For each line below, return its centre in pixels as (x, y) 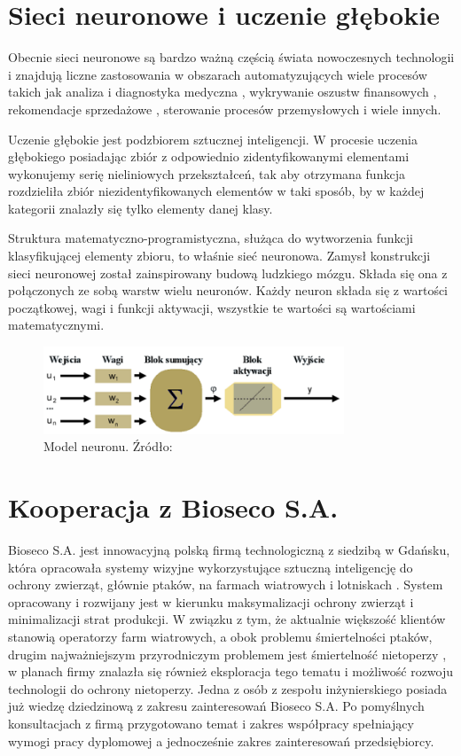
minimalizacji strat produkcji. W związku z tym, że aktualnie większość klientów (227, 619)
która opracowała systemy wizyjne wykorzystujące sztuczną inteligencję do (211, 567)
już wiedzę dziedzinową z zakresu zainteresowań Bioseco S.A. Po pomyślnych (216, 706)
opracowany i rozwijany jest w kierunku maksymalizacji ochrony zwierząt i (211, 601)
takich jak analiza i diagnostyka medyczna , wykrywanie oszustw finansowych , (223, 92)
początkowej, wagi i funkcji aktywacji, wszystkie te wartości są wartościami (212, 307)
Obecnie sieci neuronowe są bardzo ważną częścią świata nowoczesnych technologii (231, 57)
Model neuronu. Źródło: (108, 446)
